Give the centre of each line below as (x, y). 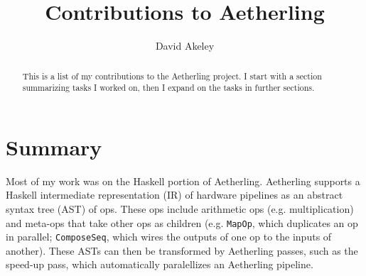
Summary (54, 147)
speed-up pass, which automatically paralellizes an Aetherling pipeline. (160, 264)
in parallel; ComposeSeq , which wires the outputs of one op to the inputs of (169, 237)
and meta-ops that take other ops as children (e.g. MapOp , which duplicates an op (182, 222)
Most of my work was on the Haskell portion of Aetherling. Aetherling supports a (183, 181)
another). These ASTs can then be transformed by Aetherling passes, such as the (182, 250)
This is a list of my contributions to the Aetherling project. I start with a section (172, 76)
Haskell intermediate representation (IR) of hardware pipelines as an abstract (174, 195)
